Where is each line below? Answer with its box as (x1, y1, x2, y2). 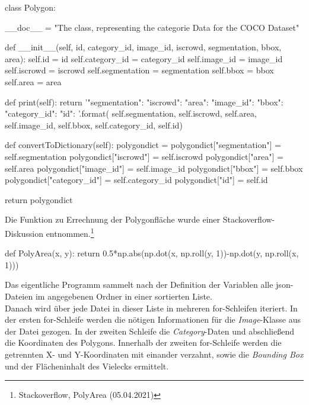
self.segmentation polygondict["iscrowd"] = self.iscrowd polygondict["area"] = (5, 150, 283, 162)
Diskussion (5, 227, 43, 239)
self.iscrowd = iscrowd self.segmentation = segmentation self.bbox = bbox (5, 64, 274, 76)
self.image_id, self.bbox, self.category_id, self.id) (5, 118, 183, 131)
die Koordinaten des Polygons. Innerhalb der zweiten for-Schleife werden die (5, 336, 282, 349)
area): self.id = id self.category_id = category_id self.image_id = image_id (5, 52, 283, 65)
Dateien (5, 290, 33, 302)
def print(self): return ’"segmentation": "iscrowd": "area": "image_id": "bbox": (5, 95, 283, 108)
